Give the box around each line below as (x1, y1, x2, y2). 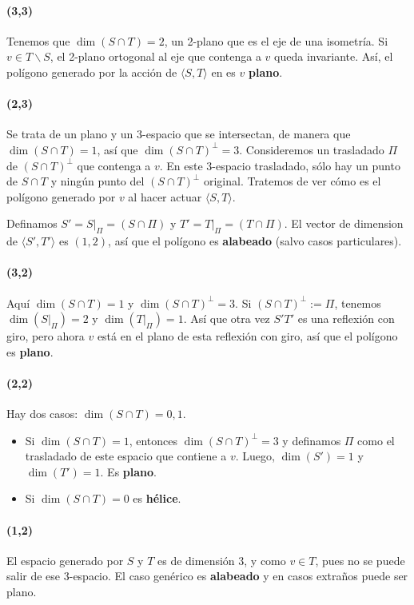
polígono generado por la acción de (6, 63, 177, 80)
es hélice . (133, 490, 181, 507)
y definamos (282, 432, 341, 448)
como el (357, 432, 395, 448)
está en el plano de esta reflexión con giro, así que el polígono (97, 328, 398, 344)
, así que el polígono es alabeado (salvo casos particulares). (108, 233, 402, 249)
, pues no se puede (315, 551, 405, 568)
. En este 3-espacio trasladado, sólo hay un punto (159, 157, 400, 173)
